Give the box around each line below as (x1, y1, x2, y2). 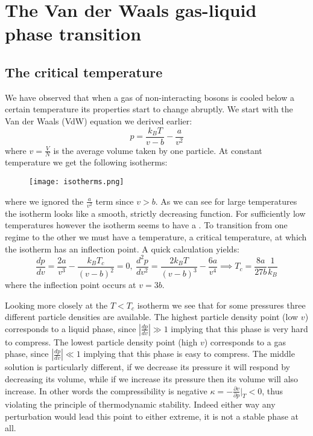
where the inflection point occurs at (5, 278, 136, 291)
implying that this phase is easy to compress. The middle (83, 347, 295, 360)
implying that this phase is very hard (171, 322, 308, 335)
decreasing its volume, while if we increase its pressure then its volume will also (5, 373, 299, 385)
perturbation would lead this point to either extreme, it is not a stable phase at (5, 409, 299, 422)
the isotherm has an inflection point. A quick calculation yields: (5, 242, 239, 255)
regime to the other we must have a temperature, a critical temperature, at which (5, 231, 307, 243)
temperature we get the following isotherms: (5, 156, 168, 168)
